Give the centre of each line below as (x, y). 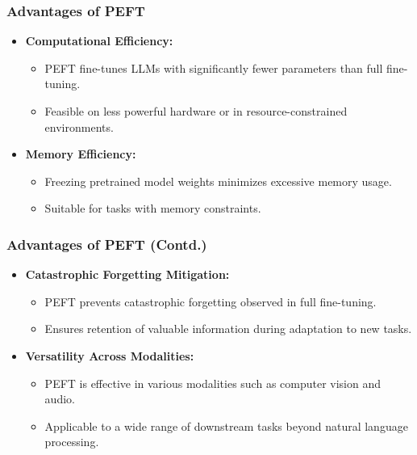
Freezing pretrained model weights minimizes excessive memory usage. (218, 181)
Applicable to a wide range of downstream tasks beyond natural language (226, 426)
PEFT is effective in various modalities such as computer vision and (213, 383)
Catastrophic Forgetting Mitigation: (127, 274)
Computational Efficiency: (99, 41)
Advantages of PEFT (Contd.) (107, 244)
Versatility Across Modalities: (110, 355)
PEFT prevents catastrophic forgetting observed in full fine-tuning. (211, 301)
